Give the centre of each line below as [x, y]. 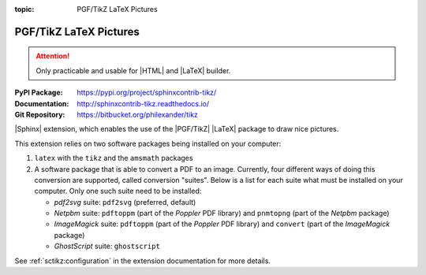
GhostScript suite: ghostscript [107, 246]
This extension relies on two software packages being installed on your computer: [148, 143]
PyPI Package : [39, 93]
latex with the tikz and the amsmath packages [114, 158]
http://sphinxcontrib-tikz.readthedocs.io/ [143, 103]
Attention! [53, 56]
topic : [24, 9]
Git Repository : [40, 114]
